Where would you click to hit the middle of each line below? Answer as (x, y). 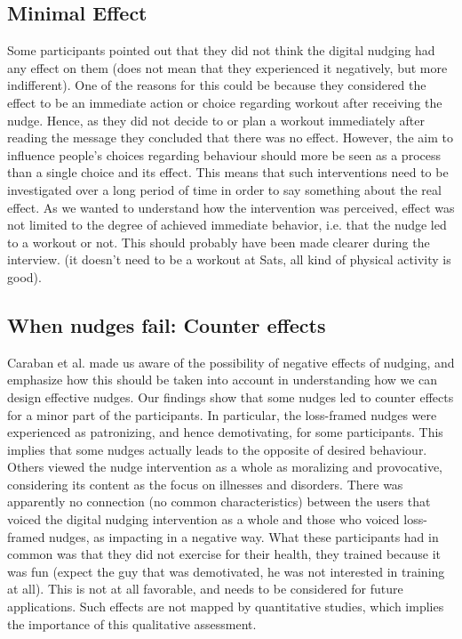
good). (24, 276)
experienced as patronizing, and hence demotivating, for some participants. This (225, 432)
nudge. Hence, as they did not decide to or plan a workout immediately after (216, 120)
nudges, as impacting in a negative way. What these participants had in (244, 536)
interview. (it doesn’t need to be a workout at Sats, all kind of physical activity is (229, 259)
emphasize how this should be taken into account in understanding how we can (223, 380)
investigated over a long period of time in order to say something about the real (224, 189)
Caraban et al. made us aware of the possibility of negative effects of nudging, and (231, 362)
